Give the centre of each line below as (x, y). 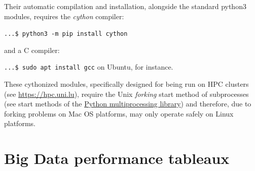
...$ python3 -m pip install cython (66, 34)
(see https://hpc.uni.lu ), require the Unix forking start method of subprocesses (126, 94)
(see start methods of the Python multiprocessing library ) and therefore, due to (128, 104)
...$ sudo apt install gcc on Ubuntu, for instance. (89, 67)
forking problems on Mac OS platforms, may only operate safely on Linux (119, 113)
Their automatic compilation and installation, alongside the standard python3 (125, 6)
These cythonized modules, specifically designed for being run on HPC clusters (126, 84)
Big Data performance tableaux (117, 158)
